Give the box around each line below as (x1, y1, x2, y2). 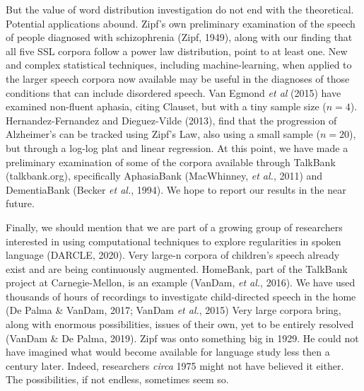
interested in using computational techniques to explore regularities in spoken (6, 233, 341, 248)
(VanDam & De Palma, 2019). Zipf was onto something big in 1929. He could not (6, 330, 359, 345)
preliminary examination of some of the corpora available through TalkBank (6, 154, 336, 169)
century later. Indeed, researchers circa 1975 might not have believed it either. (6, 358, 344, 373)
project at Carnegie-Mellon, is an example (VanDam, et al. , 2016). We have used (6, 275, 356, 290)
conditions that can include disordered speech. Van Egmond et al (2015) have (6, 85, 341, 100)
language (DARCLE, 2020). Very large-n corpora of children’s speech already (6, 247, 340, 262)
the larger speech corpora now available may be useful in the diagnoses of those (6, 71, 350, 86)
